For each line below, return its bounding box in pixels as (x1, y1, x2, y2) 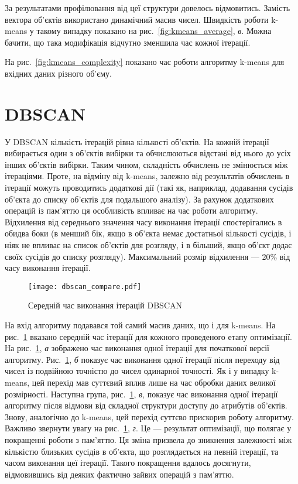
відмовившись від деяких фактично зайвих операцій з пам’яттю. (5, 468, 234, 480)
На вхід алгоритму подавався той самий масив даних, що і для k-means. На (5, 319, 276, 331)
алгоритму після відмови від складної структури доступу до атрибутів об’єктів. (5, 399, 287, 411)
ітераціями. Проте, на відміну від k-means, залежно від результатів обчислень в (5, 170, 290, 182)
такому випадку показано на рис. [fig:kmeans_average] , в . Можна (36, 25, 272, 37)
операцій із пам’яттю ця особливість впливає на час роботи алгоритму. (5, 204, 258, 217)
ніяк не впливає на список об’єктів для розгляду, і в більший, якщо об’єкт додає (5, 239, 292, 251)
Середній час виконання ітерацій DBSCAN (28, 299, 182, 311)
